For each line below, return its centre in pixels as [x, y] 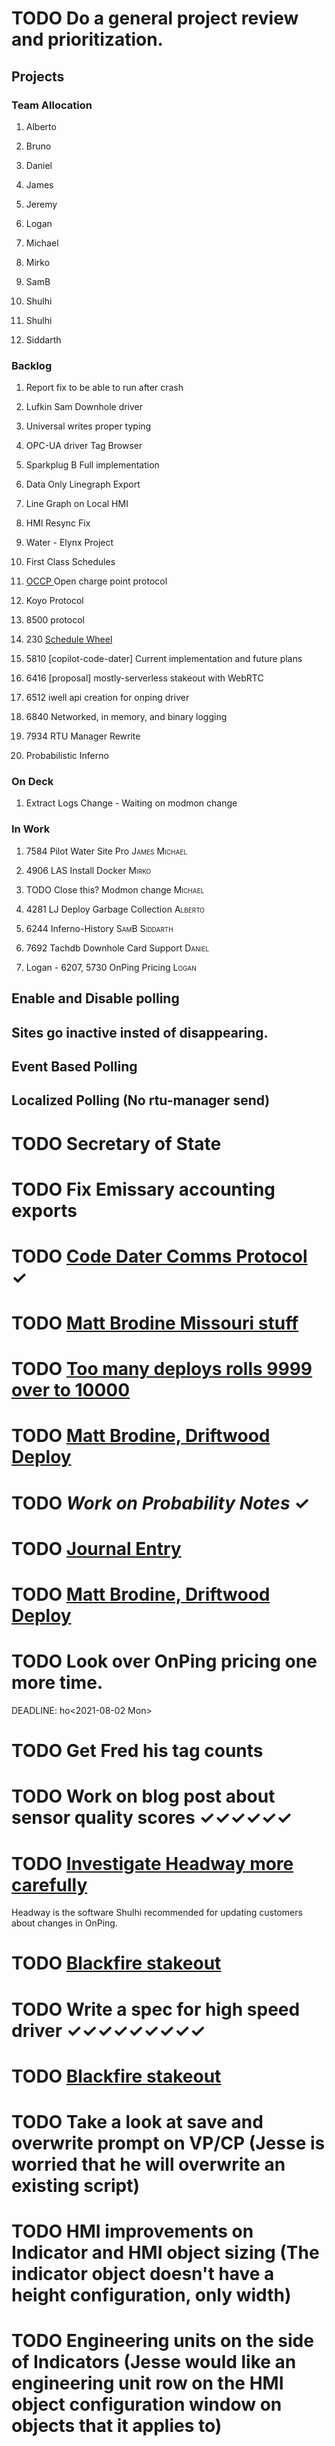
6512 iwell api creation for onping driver [107, 698]
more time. [57, 1683]
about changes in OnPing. [64, 1923]
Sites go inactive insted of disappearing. [140, 1032]
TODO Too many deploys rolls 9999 [162, 1369]
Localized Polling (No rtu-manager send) [141, 1100]
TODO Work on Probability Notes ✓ [160, 1503]
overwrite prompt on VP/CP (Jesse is [168, 2143]
